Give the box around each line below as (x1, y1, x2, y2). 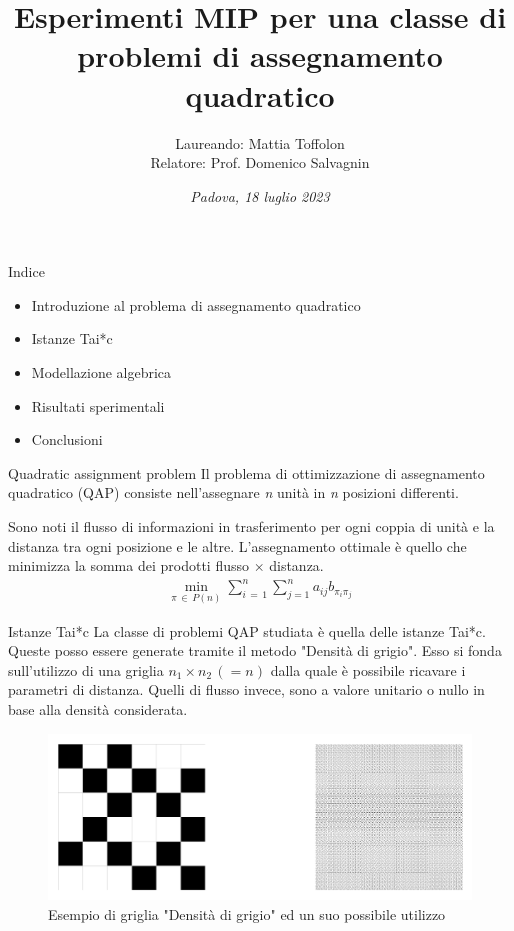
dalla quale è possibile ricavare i (270, 659, 466, 680)
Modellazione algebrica (31, 362, 172, 383)
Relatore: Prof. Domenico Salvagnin (150, 152, 370, 173)
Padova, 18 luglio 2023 (190, 185, 330, 206)
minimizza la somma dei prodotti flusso (8, 555, 249, 576)
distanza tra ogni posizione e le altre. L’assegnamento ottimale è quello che (8, 535, 467, 556)
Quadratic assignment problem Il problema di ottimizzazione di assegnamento (8, 462, 485, 483)
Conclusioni (31, 429, 103, 450)
